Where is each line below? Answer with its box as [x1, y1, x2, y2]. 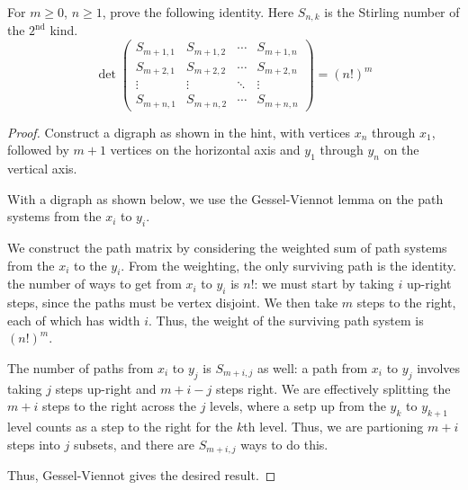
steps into [7, 434, 60, 453]
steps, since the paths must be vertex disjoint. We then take [7, 293, 338, 312]
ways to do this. [240, 434, 328, 453]
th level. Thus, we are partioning [243, 417, 424, 436]
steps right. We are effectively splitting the [215, 379, 451, 397]
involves [417, 358, 461, 377]
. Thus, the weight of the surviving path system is [148, 310, 424, 329]
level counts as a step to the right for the [7, 417, 233, 436]
